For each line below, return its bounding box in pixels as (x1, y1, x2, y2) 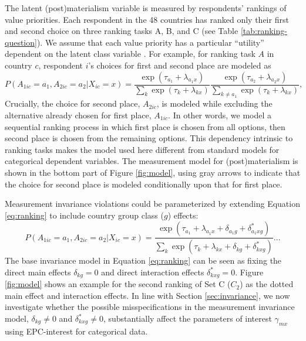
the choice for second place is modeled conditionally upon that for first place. (5, 178, 283, 190)
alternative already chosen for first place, (5, 108, 152, 121)
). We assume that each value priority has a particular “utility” (36, 36, 264, 48)
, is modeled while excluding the (156, 97, 273, 110)
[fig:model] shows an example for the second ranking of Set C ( (5, 278, 231, 290)
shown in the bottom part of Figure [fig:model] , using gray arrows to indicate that (5, 166, 301, 178)
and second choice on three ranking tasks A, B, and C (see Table (5, 25, 238, 37)
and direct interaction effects (101, 265, 204, 278)
